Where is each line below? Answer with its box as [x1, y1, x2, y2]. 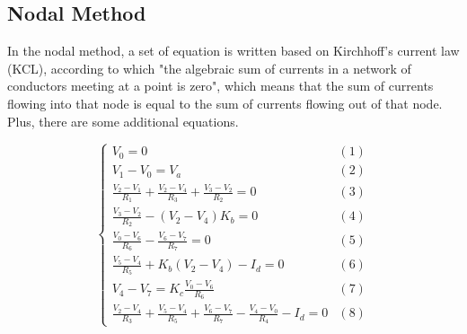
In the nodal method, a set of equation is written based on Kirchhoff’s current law [7, 41, 460, 60]
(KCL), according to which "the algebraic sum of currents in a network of [7, 58, 411, 77]
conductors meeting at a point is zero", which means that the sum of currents [7, 76, 434, 95]
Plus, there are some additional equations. [7, 111, 239, 130]
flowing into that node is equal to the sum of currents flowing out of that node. [7, 93, 443, 112]
